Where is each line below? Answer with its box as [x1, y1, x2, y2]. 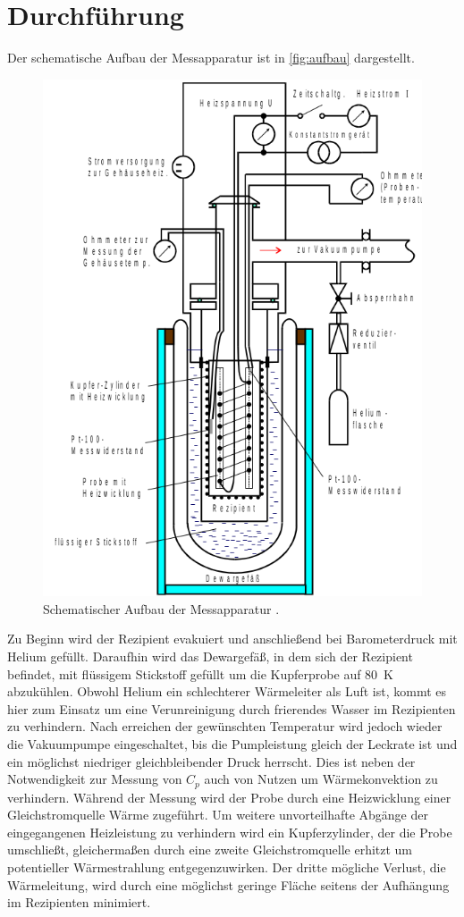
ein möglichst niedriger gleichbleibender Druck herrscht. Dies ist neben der [7, 752, 416, 770]
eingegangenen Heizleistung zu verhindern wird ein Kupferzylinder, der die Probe [7, 822, 452, 841]
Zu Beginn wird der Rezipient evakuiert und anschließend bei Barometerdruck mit [7, 629, 458, 648]
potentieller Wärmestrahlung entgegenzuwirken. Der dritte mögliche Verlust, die [7, 857, 446, 876]
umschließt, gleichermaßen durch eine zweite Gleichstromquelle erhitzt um [7, 840, 413, 859]
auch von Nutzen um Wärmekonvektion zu [204, 770, 438, 788]
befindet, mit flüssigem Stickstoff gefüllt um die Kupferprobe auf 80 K [7, 664, 394, 683]
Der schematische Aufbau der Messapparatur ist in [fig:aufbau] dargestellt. [7, 48, 415, 67]
